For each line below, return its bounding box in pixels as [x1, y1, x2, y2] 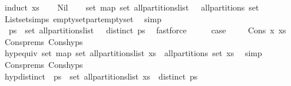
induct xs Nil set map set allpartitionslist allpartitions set [4, 1, 259, 13]
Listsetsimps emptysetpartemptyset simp [4, 12, 161, 25]
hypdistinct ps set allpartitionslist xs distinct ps [4, 70, 198, 82]
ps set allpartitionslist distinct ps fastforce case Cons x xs [8, 24, 286, 36]
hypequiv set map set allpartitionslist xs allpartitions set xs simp [4, 47, 262, 59]
